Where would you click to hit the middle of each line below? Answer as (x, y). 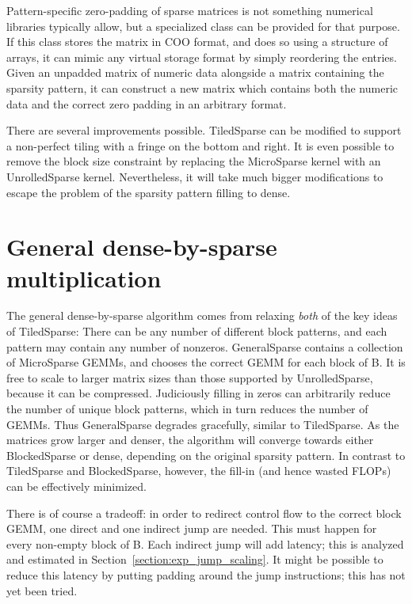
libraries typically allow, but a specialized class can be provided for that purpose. (203, 26)
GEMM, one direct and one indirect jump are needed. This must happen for (192, 528)
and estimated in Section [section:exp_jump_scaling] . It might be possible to (195, 559)
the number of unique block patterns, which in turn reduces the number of (187, 408)
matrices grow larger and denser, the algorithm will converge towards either (190, 440)
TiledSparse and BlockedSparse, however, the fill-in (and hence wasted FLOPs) (199, 471)
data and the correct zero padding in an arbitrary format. (147, 103)
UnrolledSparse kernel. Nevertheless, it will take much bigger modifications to (195, 176)
